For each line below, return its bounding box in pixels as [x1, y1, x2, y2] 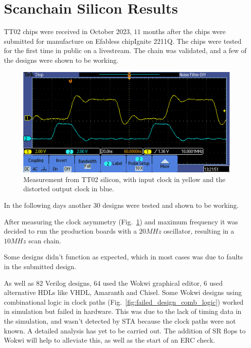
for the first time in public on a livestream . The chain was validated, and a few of [4, 45, 247, 55]
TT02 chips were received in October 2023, [4, 26, 132, 37]
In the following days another [4, 200, 91, 210]
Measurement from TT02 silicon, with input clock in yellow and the [23, 174, 226, 184]
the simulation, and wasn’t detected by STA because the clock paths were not [4, 315, 236, 326]
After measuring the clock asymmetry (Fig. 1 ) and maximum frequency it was [4, 216, 238, 226]
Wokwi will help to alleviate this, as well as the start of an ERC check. [4, 335, 215, 345]
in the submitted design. [4, 261, 76, 271]
